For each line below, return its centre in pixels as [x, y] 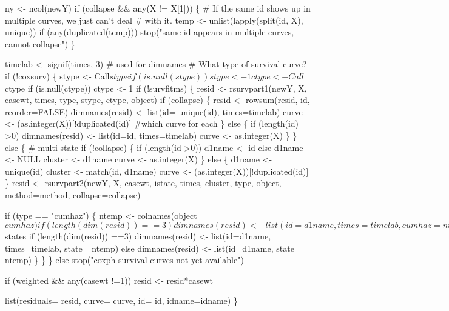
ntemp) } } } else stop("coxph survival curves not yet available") [124, 260]
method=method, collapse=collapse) [73, 194]
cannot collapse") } [40, 43]
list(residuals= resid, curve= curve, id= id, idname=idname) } [121, 300]
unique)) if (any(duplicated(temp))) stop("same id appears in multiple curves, [150, 32]
